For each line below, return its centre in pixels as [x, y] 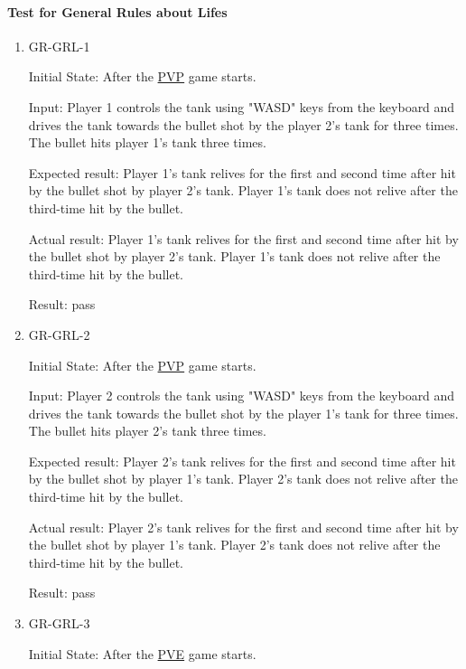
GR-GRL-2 [59, 334]
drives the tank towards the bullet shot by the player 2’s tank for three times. [243, 124]
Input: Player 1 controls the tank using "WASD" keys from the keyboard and [242, 106]
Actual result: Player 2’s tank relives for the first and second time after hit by [243, 527]
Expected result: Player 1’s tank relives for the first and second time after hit [242, 172]
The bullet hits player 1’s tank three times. [147, 142]
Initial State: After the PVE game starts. [142, 653]
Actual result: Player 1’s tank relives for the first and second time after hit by [243, 238]
